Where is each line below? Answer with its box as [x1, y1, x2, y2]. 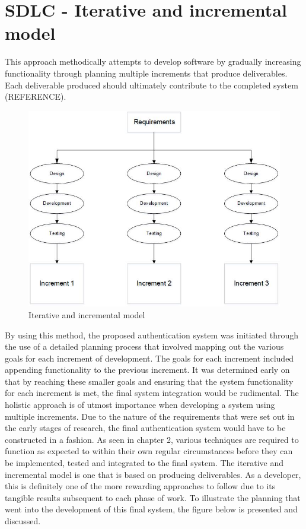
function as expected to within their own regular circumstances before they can [5, 445, 293, 457]
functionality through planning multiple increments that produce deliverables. [5, 66, 288, 79]
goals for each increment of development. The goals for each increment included [5, 351, 294, 364]
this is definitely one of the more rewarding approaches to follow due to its [5, 480, 276, 492]
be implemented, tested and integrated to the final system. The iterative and [5, 457, 284, 469]
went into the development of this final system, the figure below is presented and [5, 503, 298, 515]
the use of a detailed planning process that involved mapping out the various [5, 340, 284, 353]
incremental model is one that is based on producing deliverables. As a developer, [5, 468, 301, 480]
